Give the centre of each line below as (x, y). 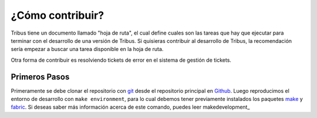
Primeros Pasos (40, 77)
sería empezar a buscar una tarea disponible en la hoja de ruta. (87, 49)
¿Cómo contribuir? (58, 15)
